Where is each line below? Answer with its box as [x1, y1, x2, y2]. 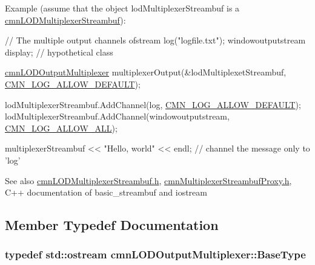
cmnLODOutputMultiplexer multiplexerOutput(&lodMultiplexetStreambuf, [5, 66, 287, 78]
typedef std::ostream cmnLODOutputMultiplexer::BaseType [5, 247, 306, 262]
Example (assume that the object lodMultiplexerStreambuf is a [5, 2, 240, 14]
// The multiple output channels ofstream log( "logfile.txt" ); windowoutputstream [5, 34, 306, 46]
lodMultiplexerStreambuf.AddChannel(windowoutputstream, [5, 110, 230, 123]
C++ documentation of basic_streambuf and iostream [5, 186, 207, 199]
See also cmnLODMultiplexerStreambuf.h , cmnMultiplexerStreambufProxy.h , [5, 174, 292, 187]
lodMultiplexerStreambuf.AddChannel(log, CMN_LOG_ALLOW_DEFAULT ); [5, 98, 301, 110]
